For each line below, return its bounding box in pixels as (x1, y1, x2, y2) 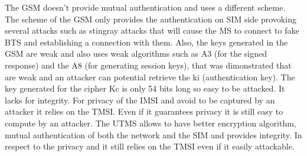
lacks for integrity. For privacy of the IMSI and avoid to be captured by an (5, 93, 275, 106)
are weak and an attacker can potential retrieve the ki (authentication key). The (5, 70, 295, 83)
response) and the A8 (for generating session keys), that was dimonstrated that (5, 58, 292, 71)
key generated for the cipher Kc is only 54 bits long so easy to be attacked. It (5, 82, 285, 95)
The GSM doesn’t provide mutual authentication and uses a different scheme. (5, 1, 286, 13)
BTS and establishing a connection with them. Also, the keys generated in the (5, 35, 288, 48)
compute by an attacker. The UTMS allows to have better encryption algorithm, (5, 116, 296, 129)
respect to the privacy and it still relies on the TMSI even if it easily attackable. (5, 140, 295, 152)
